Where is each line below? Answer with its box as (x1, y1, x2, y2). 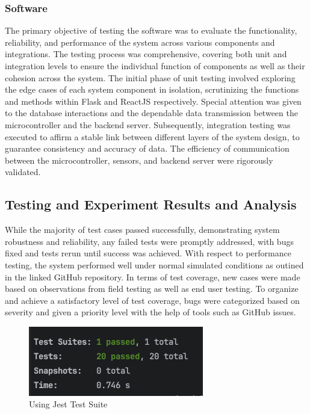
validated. (5, 165, 41, 178)
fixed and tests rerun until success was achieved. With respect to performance (5, 247, 291, 259)
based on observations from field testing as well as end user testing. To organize (5, 282, 299, 295)
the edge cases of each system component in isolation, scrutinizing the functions (5, 83, 299, 96)
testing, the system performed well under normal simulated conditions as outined (5, 258, 304, 271)
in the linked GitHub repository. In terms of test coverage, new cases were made (5, 270, 300, 283)
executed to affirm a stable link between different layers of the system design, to (5, 130, 300, 143)
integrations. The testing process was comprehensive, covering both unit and (5, 48, 287, 60)
